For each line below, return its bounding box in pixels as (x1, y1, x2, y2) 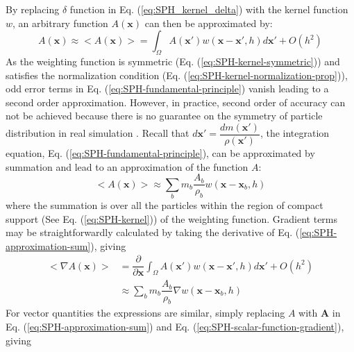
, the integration (260, 126, 330, 140)
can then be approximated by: (144, 15, 273, 30)
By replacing (6, 2, 60, 16)
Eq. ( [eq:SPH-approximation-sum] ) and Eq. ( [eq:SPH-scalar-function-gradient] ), (6, 319, 344, 333)
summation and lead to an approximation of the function (6, 159, 248, 174)
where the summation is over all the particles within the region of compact (6, 198, 323, 212)
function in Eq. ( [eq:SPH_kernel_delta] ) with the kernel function (69, 2, 348, 16)
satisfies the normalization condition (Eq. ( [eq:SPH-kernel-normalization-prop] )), (6, 67, 348, 82)
